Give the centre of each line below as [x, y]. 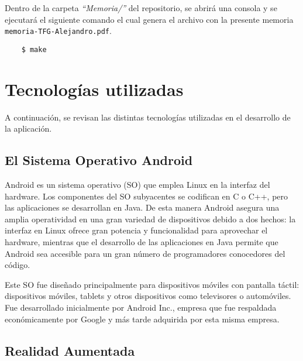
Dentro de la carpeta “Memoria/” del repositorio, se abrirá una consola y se [141, 8]
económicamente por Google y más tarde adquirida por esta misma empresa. [142, 319]
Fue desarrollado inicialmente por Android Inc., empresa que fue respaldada [141, 307]
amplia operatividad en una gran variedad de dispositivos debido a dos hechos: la [150, 219]
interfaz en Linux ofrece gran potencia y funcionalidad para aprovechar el [136, 230]
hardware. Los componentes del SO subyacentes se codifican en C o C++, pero [147, 196]
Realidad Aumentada [70, 350]
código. [18, 265]
